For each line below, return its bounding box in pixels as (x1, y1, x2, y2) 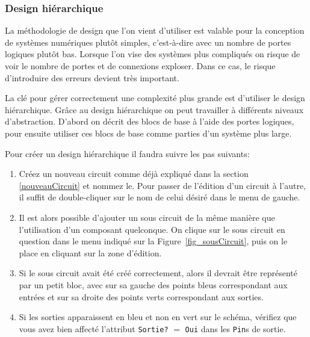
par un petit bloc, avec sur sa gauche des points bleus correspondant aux (19, 278, 288, 291)
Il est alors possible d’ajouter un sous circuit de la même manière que (19, 211, 275, 223)
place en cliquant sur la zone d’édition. (19, 246, 162, 259)
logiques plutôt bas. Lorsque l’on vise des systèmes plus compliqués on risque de (5, 48, 300, 60)
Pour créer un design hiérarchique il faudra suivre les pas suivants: (5, 147, 250, 159)
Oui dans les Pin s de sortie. (185, 322, 286, 335)
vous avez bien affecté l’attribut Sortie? (19, 322, 169, 335)
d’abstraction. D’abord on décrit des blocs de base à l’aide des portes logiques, (5, 115, 294, 128)
